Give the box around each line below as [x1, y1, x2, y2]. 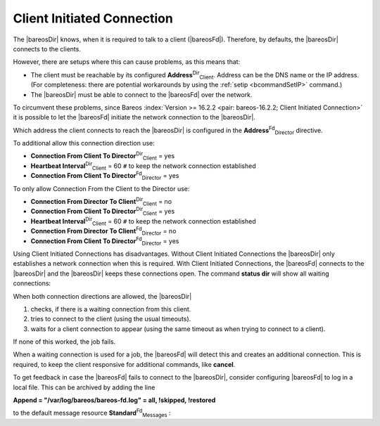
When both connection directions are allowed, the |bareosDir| [13, 292, 192, 300]
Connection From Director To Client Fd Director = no [30, 226, 177, 237]
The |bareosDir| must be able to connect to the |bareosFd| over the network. [30, 90, 253, 98]
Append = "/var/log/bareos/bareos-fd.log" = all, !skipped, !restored [13, 396, 216, 404]
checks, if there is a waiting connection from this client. [30, 304, 191, 313]
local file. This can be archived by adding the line [13, 383, 156, 392]
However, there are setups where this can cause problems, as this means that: [13, 58, 241, 66]
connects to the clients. [13, 44, 81, 53]
